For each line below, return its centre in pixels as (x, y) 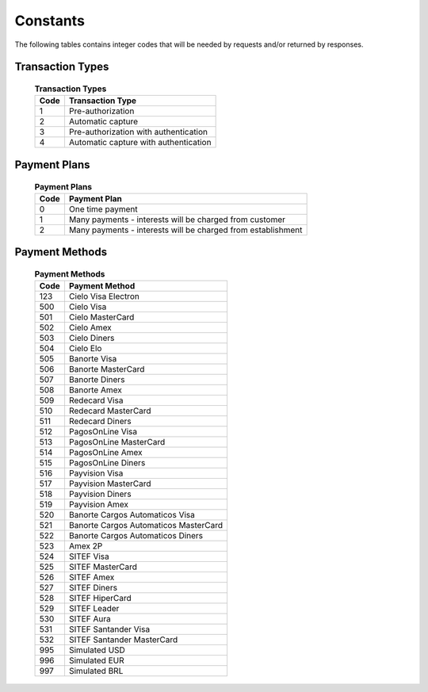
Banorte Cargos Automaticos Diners (136, 536)
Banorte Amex (95, 390)
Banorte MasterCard (107, 369)
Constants (50, 21)
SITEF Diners (93, 588)
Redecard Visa (96, 400)
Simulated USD (97, 650)
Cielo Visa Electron (104, 296)
